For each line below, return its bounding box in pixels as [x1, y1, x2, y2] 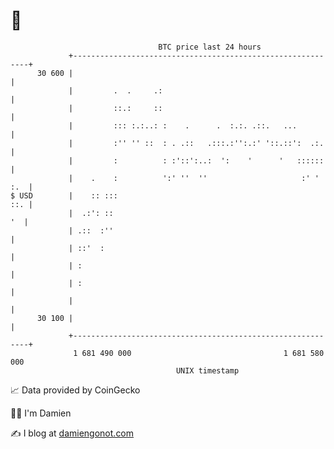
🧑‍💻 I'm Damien [10, 407, 72, 419]
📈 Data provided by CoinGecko [10, 384, 141, 396]
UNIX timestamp [175, 365, 240, 376]
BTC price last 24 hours [158, 42, 262, 52]
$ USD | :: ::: [10, 190, 118, 201]
